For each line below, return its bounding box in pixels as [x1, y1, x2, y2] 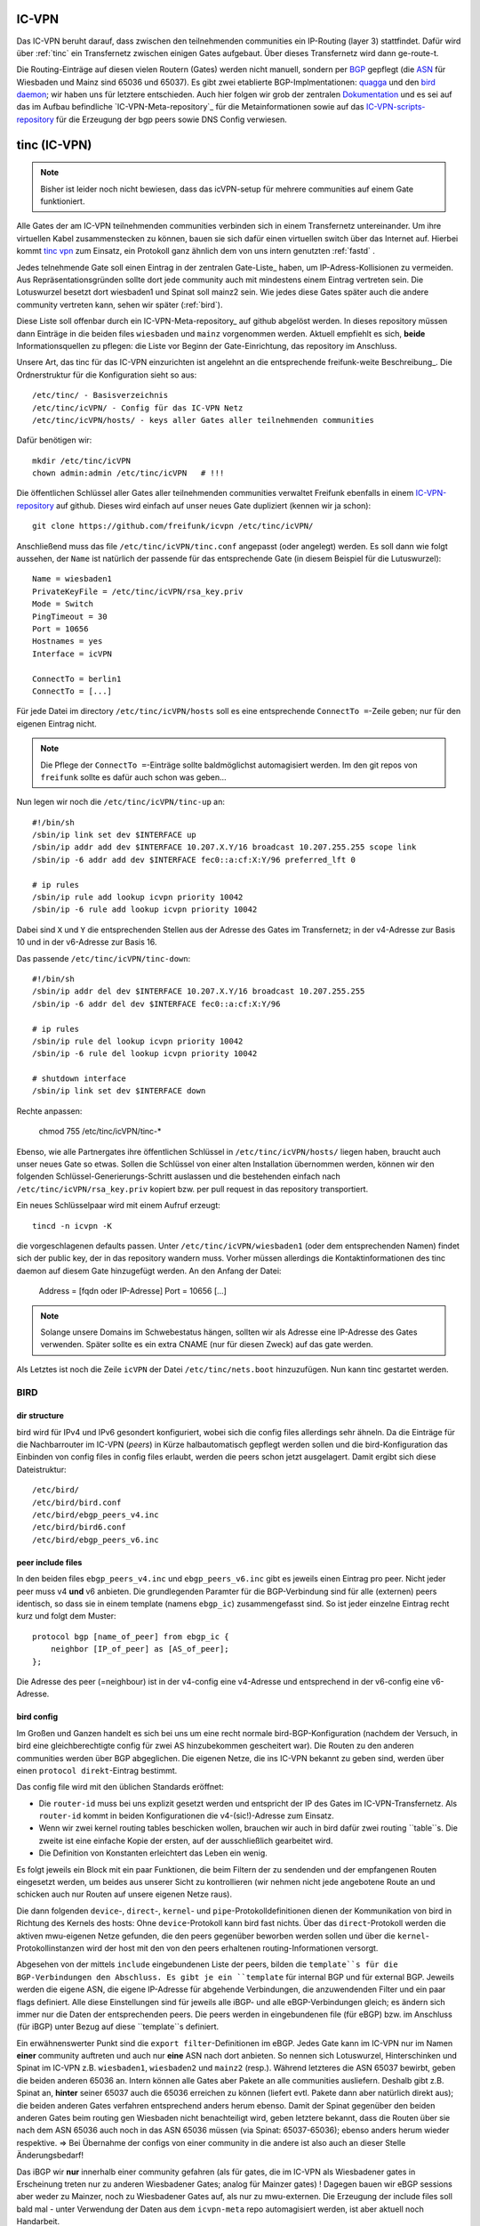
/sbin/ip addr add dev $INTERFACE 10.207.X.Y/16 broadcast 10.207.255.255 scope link [32, 842, 417, 852]
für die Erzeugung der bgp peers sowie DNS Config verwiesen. [56, 114, 288, 125]
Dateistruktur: [16, 1464, 67, 1475]
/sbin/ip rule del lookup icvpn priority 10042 [32, 1036, 244, 1046]
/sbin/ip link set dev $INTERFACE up [32, 830, 197, 841]
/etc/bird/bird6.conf [32, 1523, 126, 1532]
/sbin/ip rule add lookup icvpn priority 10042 [32, 892, 244, 903]
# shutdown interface [32, 1074, 126, 1084]
